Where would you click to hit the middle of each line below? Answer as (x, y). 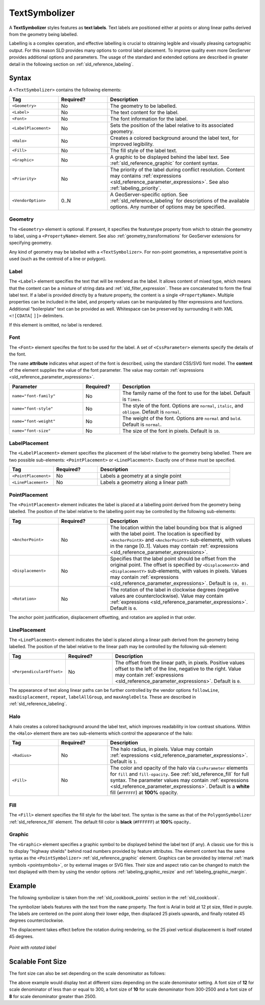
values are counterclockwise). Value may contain (167, 596)
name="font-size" (31, 431)
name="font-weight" (34, 421)
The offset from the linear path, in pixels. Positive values (180, 662)
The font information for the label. (149, 119)
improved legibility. (132, 144)
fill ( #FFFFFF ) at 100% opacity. (144, 793)
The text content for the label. (145, 112)
